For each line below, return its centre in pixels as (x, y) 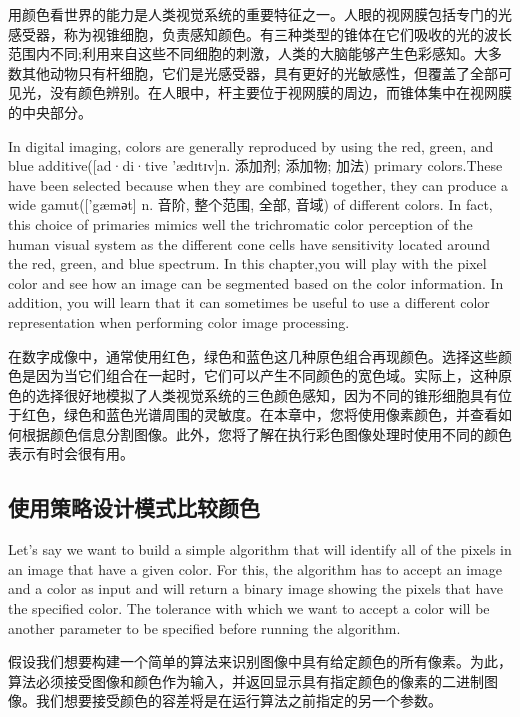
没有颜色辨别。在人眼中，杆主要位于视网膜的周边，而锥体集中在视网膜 (280, 92)
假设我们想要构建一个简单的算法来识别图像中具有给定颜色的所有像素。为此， (260, 661)
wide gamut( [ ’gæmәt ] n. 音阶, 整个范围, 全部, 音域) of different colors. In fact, (250, 204)
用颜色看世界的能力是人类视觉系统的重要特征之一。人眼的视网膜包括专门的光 (260, 14)
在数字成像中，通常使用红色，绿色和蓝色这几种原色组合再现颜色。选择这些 (253, 355)
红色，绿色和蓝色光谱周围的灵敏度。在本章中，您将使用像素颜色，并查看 (259, 414)
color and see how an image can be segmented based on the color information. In (256, 282)
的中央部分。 (50, 111)
